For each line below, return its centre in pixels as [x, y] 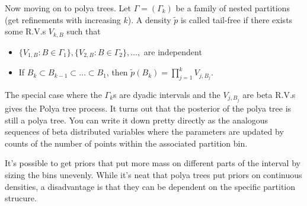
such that [84, 31]
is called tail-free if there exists [236, 19]
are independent [173, 51]
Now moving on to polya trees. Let [68, 8]
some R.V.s [25, 31]
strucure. [21, 198]
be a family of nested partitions [233, 8]
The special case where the [53, 94]
